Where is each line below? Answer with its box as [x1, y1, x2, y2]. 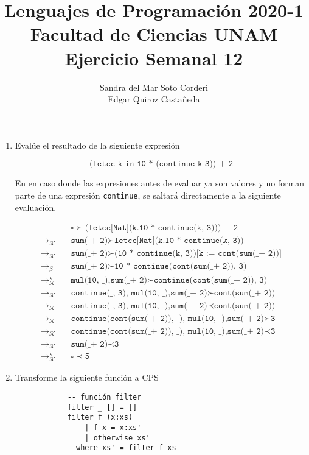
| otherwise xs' [85, 433, 150, 442]
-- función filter [67, 392, 142, 401]
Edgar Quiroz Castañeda [108, 93, 200, 105]
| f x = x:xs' [85, 423, 142, 432]
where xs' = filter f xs [76, 443, 176, 453]
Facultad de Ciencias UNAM [30, 21, 278, 46]
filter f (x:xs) [67, 413, 133, 422]
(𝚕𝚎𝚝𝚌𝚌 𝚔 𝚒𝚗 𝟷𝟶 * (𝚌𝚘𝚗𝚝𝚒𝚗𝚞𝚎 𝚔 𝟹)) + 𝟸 [89, 160, 233, 169]
